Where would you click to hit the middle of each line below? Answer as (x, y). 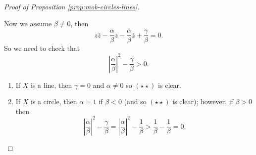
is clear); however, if (203, 101)
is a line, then (51, 85)
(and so (135, 101)
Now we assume (28, 23)
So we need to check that (42, 48)
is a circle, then (54, 101)
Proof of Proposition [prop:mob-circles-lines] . (72, 6)
